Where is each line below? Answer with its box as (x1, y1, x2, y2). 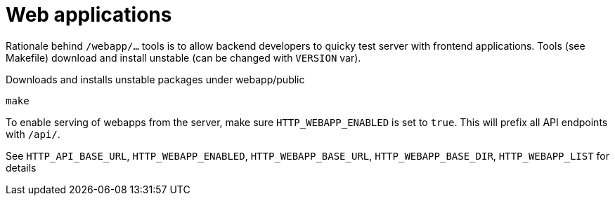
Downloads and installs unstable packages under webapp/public (6, 73, 305, 85)
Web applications (6, 3, 172, 27)
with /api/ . (6, 127, 60, 140)
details (6, 161, 37, 174)
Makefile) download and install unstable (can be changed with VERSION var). (6, 51, 361, 64)
